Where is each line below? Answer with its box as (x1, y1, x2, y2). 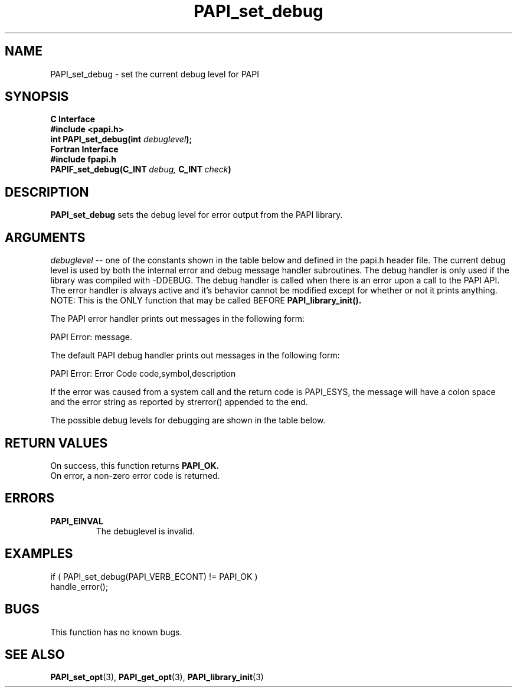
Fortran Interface (50, 144, 119, 155)
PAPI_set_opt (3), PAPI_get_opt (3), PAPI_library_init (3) (50, 672, 264, 683)
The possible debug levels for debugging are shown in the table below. (50, 415, 326, 426)
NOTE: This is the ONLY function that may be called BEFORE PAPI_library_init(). (50, 295, 362, 306)
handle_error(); (50, 581, 109, 592)
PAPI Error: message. (50, 332, 133, 342)
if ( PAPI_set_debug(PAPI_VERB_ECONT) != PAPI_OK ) (50, 571, 258, 582)
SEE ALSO (5, 647, 65, 662)
